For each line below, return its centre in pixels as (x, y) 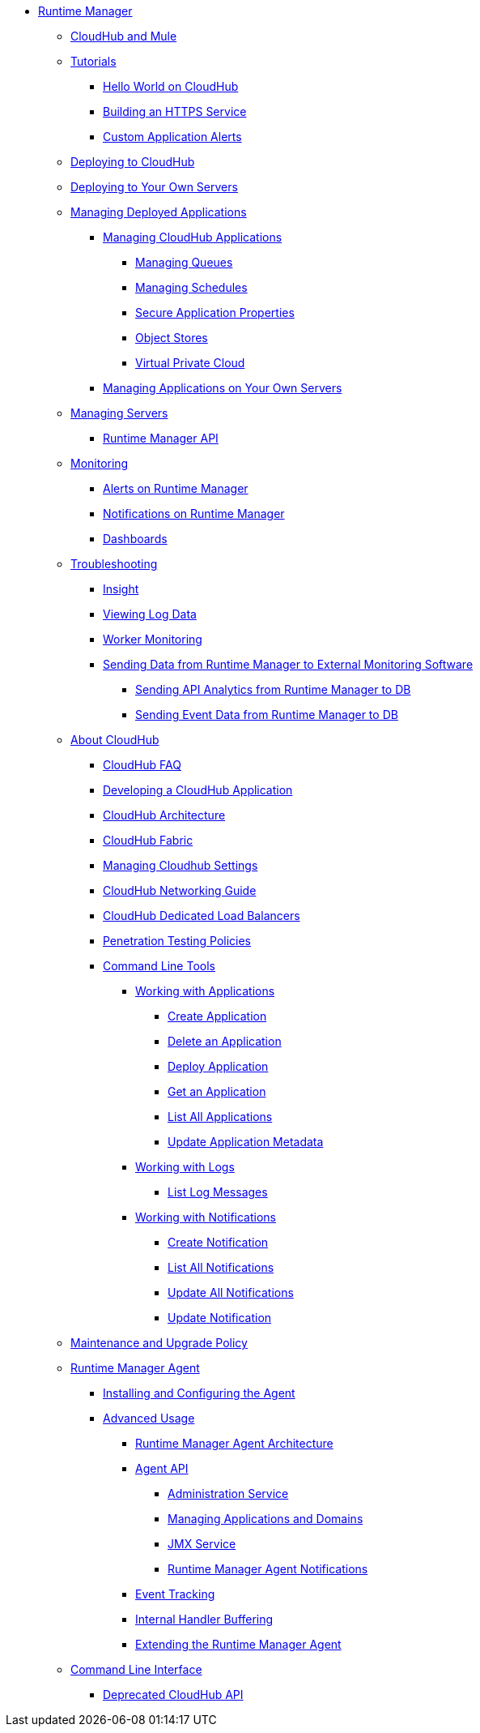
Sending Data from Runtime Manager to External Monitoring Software (288, 664)
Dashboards (135, 539)
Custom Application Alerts (172, 137)
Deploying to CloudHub (133, 162)
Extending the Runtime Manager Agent (238, 1644)
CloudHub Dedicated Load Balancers (202, 916)
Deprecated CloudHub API (173, 1694)
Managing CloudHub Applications (193, 237)
